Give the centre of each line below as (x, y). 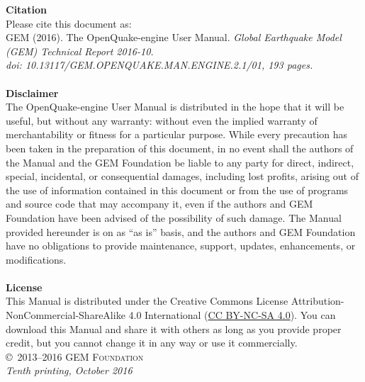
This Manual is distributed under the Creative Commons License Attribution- (175, 301)
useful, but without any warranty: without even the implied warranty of (162, 120)
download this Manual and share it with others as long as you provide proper (174, 328)
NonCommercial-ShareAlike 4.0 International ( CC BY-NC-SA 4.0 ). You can (171, 315)
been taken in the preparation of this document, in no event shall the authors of (180, 148)
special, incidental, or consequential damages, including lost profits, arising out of (182, 176)
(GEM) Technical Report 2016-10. (80, 51)
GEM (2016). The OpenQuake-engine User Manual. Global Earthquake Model (174, 37)
